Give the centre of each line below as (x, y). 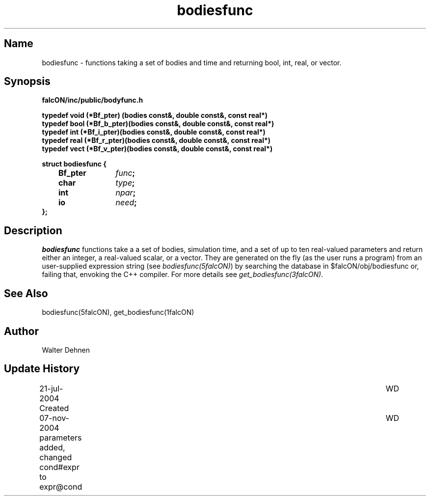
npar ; (126, 193)
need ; (126, 203)
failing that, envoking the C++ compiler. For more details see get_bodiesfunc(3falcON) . (183, 275)
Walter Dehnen (66, 350)
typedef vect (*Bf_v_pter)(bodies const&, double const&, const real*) (157, 149)
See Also (26, 293)
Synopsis (27, 82)
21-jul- (51, 388)
